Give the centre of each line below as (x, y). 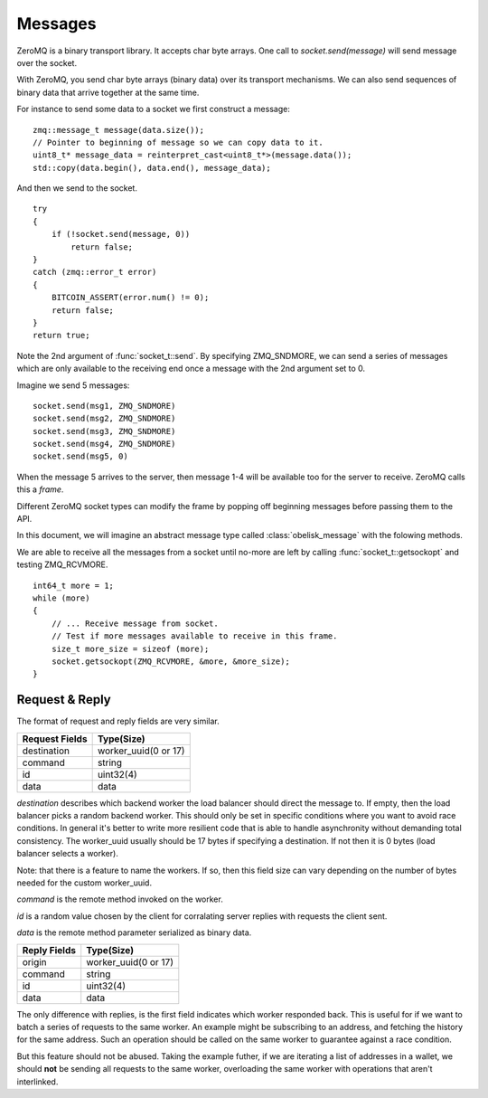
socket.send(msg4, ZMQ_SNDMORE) (104, 444)
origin (34, 961)
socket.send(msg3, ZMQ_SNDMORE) (104, 431)
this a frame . (40, 489)
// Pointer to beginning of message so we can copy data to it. (178, 142)
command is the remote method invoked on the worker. (120, 899)
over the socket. (47, 62)
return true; (61, 336)
